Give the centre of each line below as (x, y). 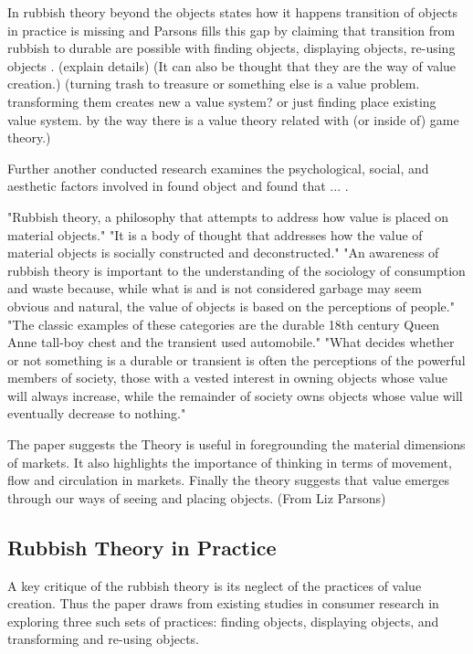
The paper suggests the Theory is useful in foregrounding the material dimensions (236, 444)
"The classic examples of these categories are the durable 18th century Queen (224, 324)
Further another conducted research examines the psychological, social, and (218, 168)
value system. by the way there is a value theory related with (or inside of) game (233, 119)
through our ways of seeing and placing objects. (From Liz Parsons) (197, 497)
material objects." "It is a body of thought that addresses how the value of (215, 234)
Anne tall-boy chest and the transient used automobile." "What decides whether (231, 342)
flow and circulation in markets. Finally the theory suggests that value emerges (229, 480)
